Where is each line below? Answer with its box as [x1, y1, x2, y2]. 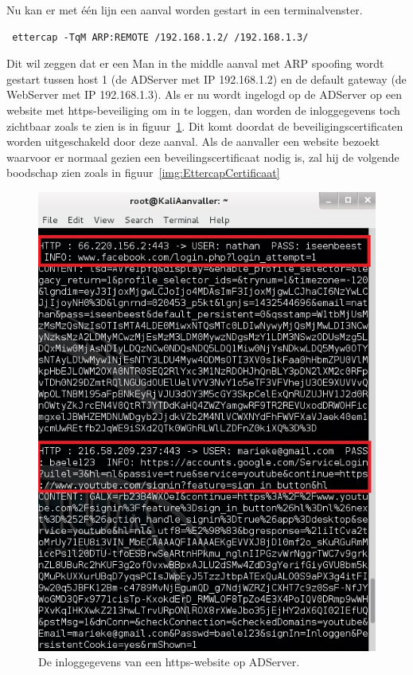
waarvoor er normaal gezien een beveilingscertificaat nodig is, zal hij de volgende [6, 148, 399, 165]
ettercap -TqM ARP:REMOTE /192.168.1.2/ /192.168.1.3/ [12, 31, 309, 43]
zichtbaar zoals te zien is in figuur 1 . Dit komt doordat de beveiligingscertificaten [6, 117, 403, 134]
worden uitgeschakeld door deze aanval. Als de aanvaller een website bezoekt [6, 133, 380, 150]
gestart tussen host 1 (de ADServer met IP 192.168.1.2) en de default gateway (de [6, 70, 407, 87]
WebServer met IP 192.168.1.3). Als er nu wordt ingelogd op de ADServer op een [6, 86, 402, 103]
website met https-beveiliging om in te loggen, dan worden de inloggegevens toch [6, 101, 400, 118]
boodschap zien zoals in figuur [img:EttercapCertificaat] [6, 164, 280, 181]
